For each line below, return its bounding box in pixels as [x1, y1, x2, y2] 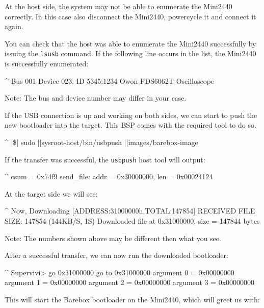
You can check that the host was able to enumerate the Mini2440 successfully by [5, 38, 256, 49]
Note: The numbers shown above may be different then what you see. [5, 232, 221, 243]
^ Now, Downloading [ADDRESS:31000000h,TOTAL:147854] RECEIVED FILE [5, 205, 255, 216]
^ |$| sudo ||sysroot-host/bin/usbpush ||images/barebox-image [5, 137, 198, 147]
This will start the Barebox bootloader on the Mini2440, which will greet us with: [5, 294, 260, 304]
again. [5, 21, 23, 32]
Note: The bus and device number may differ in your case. [5, 92, 187, 103]
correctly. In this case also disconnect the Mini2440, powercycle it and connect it [5, 11, 256, 21]
